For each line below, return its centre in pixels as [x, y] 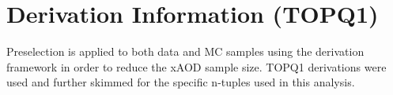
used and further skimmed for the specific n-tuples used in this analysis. [181, 82]
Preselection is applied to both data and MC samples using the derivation [185, 51]
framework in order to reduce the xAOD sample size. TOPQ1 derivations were [196, 66]
